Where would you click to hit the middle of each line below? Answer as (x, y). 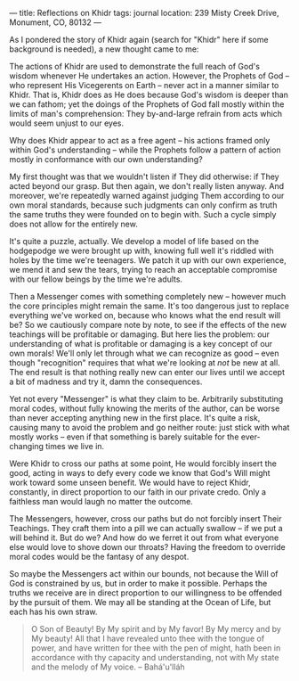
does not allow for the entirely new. (73, 224)
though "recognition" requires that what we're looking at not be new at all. (145, 363)
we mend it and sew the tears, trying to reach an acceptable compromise (143, 270)
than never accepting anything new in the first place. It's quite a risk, (135, 418)
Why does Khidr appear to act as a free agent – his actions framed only (140, 140)
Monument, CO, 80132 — (56, 22)
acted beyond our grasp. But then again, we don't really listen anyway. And (147, 186)
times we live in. (75, 446)
